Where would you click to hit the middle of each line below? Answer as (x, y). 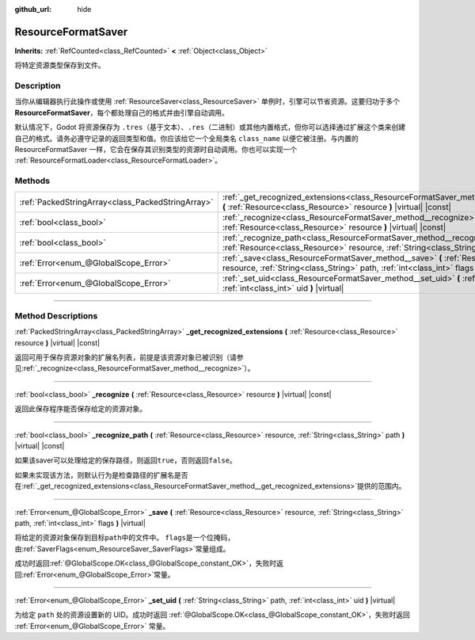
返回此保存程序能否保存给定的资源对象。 (80, 409)
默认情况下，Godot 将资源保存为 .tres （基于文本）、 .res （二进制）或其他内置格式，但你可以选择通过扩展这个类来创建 (210, 128)
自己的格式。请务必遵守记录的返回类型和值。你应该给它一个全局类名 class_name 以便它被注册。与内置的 (187, 138)
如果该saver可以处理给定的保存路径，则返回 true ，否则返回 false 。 (125, 460)
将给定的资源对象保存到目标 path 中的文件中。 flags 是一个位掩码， (125, 538)
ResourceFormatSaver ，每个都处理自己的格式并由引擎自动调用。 (122, 112)
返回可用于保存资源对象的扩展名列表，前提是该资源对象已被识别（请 (125, 357)
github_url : (33, 9)
